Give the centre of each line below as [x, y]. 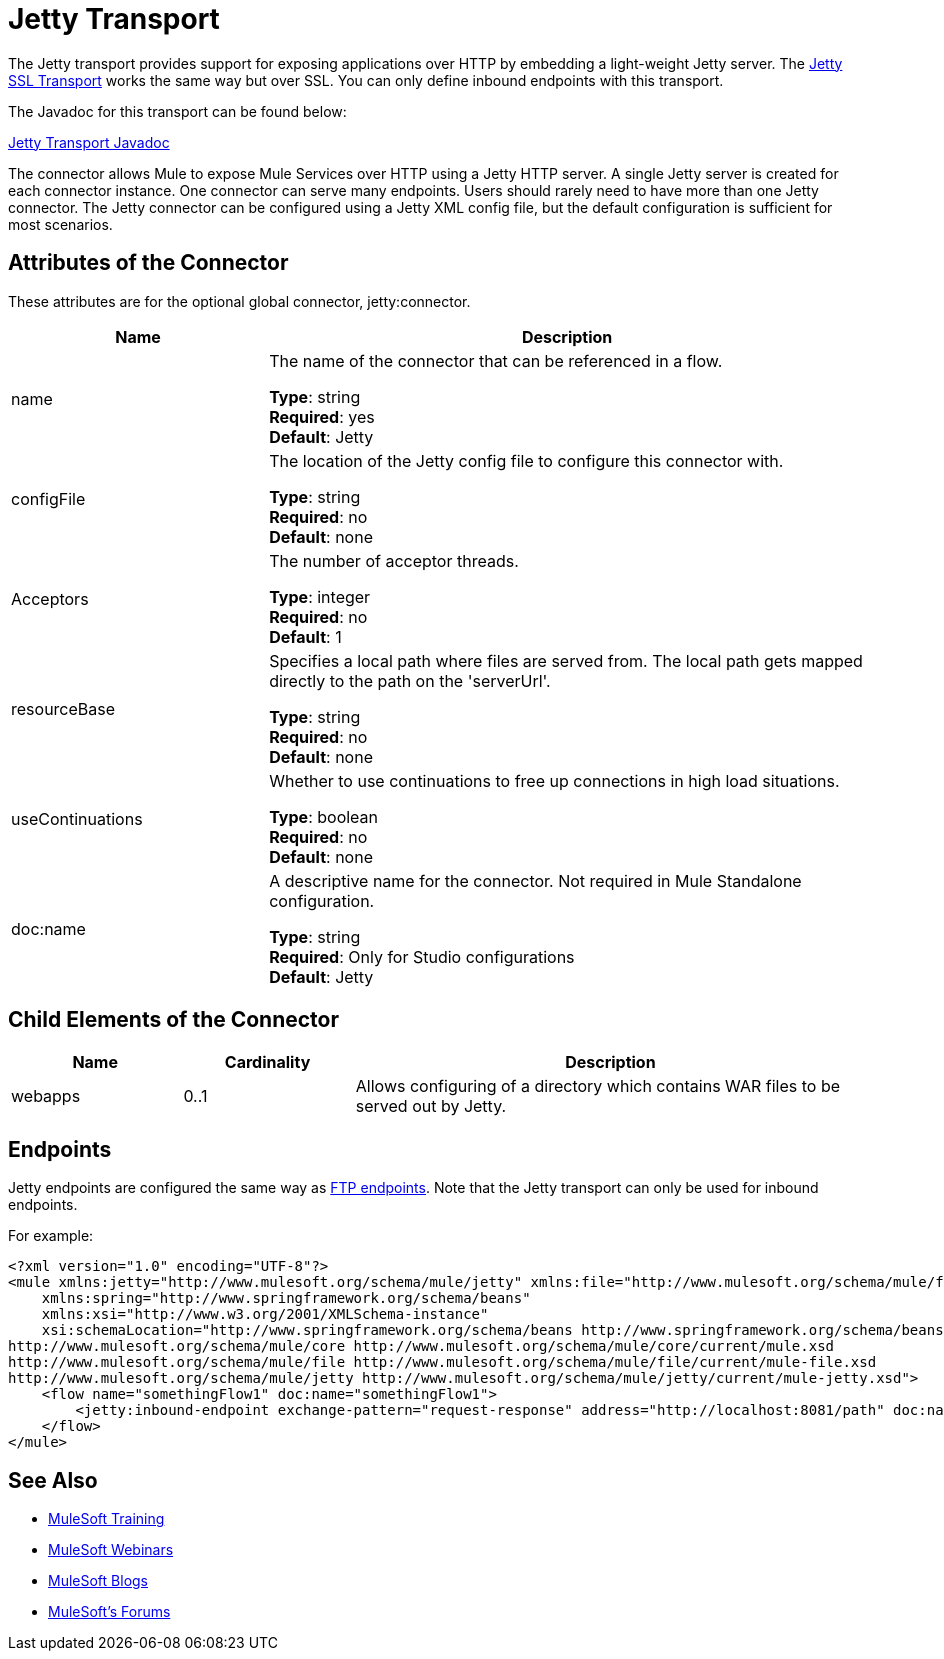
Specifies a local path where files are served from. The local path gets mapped [566, 660]
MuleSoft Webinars [111, 1550]
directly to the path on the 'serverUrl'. [410, 680]
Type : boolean [324, 816]
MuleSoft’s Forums [109, 1612]
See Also [53, 1480]
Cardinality [267, 1062]
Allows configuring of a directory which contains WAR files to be [598, 1086]
